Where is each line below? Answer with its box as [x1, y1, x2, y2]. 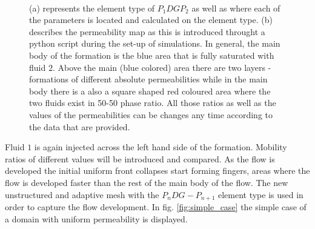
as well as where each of [191, 1, 280, 14]
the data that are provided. [29, 120, 130, 133]
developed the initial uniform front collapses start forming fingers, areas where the [5, 164, 310, 177]
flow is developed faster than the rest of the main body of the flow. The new [5, 176, 288, 188]
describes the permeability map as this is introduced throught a [29, 25, 265, 38]
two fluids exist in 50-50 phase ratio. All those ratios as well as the [29, 96, 276, 109]
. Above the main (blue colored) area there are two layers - [52, 61, 271, 73]
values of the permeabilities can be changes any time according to [29, 108, 273, 121]
